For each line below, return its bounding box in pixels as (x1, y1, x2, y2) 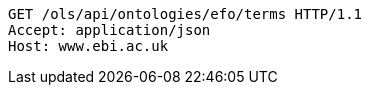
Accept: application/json (8, 22, 211, 38)
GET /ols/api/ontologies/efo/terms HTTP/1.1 (8, 6, 363, 22)
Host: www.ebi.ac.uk (8, 38, 169, 54)
